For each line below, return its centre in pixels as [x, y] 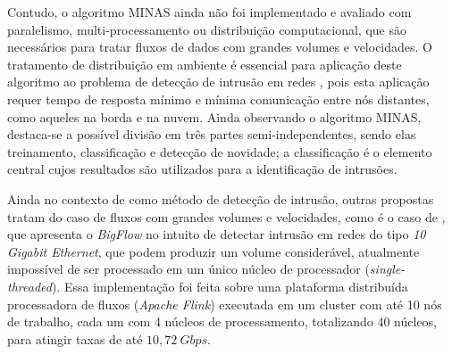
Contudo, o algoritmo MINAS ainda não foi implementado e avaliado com [209, 12]
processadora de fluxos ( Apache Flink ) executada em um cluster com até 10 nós [225, 304]
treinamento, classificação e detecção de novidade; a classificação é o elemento [220, 151]
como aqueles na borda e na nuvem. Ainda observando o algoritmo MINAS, [214, 116]
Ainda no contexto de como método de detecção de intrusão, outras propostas [221, 198]
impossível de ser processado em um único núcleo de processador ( [188, 269]
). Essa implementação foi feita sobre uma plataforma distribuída [230, 286]
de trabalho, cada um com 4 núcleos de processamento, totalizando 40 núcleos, [222, 321]
